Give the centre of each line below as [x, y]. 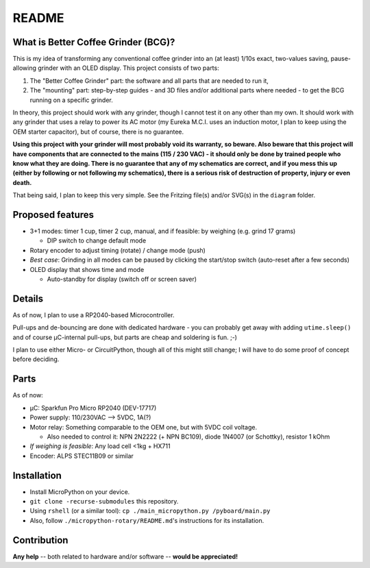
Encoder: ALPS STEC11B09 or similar [82, 456]
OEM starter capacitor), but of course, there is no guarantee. [98, 132]
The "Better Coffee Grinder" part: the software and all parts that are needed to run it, [149, 81]
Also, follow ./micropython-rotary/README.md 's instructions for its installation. [147, 520]
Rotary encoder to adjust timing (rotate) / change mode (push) [118, 250]
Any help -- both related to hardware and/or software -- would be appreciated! [125, 556]
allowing [25, 68]
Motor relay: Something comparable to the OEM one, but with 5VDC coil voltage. [143, 427]
